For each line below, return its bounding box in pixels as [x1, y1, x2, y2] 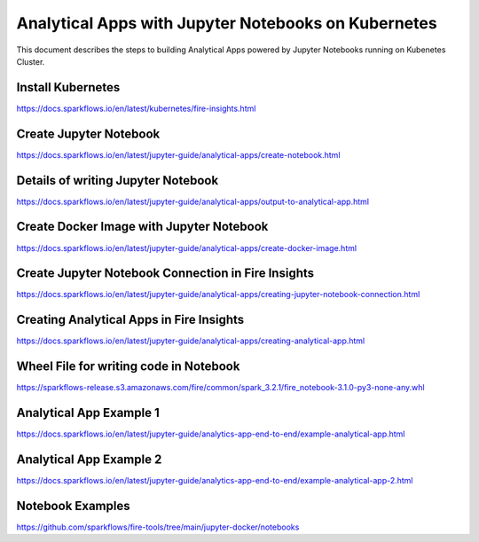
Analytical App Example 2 [16, 452, 162, 467]
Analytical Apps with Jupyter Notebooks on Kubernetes [16, 13, 438, 33]
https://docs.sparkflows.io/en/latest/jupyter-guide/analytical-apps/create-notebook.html [16, 149, 341, 160]
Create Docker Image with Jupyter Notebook [16, 219, 269, 234]
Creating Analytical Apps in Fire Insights [16, 312, 245, 327]
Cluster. [16, 56, 45, 67]
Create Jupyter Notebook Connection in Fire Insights [16, 266, 315, 281]
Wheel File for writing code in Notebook [16, 359, 240, 374]
